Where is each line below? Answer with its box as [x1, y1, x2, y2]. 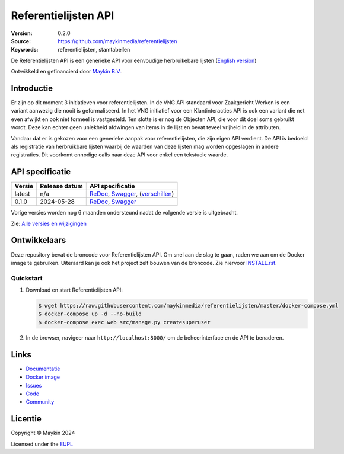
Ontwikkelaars [11, 235, 66, 245]
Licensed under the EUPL [11, 440, 74, 447]
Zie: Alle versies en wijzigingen [11, 220, 87, 227]
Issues [26, 382, 42, 389]
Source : [11, 37, 31, 44]
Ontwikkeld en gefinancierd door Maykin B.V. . [11, 68, 123, 75]
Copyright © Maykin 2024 [11, 430, 75, 437]
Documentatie [26, 365, 60, 372]
